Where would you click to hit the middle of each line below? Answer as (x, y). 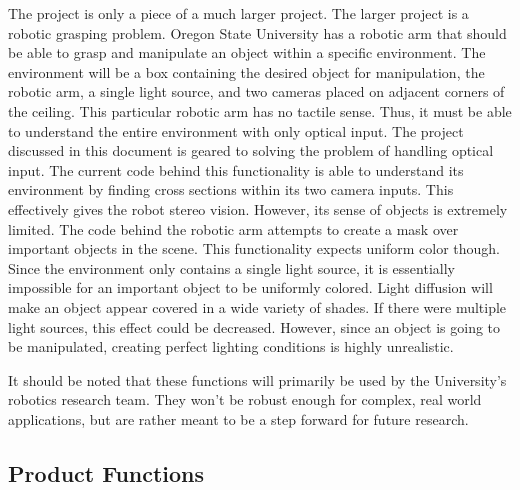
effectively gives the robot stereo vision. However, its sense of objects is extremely (258, 208)
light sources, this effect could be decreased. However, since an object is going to (254, 326)
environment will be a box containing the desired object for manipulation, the (246, 71)
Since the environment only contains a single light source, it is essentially (231, 267)
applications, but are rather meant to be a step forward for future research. (238, 418)
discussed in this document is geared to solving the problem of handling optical (251, 150)
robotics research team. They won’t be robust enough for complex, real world (245, 399)
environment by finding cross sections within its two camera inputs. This (231, 189)
